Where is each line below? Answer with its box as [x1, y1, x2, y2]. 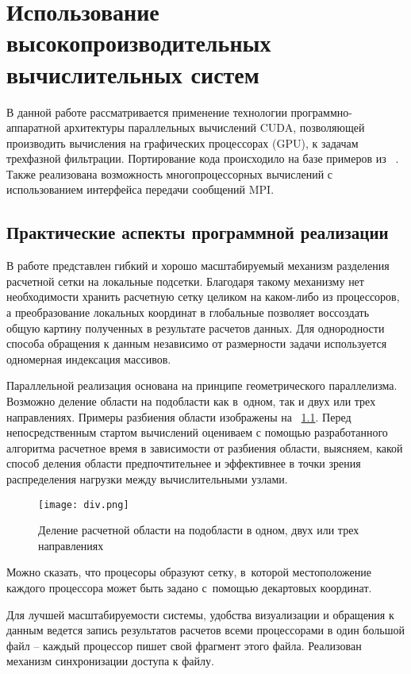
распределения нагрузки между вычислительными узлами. [6, 470, 288, 487]
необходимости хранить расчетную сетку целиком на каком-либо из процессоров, [6, 288, 400, 305]
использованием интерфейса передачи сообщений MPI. [6, 181, 275, 198]
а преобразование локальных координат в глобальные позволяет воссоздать [6, 304, 370, 321]
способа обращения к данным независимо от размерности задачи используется [6, 335, 387, 352]
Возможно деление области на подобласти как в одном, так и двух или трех [6, 393, 376, 410]
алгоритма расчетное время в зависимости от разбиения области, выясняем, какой [6, 439, 403, 456]
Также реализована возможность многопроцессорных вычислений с [6, 165, 333, 182]
